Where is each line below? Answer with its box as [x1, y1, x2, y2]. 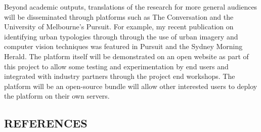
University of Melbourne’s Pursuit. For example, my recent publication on [4, 21, 234, 32]
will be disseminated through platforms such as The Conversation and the [4, 11, 234, 22]
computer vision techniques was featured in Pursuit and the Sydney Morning [4, 41, 243, 52]
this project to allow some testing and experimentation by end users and [4, 61, 229, 71]
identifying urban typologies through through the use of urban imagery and [4, 31, 238, 41]
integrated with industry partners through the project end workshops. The [4, 71, 235, 81]
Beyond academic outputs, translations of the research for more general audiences [4, 2, 257, 12]
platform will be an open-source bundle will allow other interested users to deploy [4, 80, 257, 91]
